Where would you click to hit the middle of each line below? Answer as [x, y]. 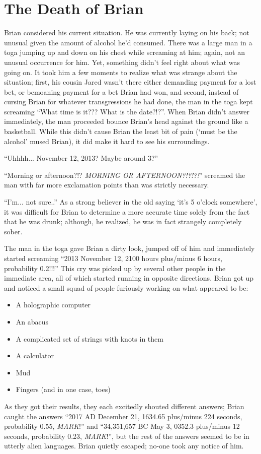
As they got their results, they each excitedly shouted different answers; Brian [124, 406]
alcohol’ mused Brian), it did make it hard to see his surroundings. [107, 141]
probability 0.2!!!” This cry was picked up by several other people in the [115, 268]
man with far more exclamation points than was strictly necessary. [107, 185]
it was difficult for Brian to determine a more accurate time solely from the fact [127, 211]
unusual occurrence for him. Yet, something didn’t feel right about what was [122, 62]
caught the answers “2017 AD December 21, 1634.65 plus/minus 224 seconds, [123, 416]
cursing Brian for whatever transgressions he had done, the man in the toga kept [128, 102]
